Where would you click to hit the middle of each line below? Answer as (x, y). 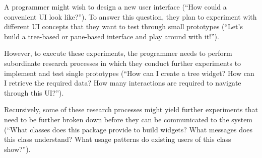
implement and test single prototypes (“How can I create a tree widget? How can (129, 73)
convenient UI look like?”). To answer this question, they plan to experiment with (130, 16)
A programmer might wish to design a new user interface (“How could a (115, 7)
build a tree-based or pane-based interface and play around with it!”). (112, 36)
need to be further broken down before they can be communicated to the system (128, 119)
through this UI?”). (34, 92)
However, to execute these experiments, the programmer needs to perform (118, 53)
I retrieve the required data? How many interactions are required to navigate (123, 83)
